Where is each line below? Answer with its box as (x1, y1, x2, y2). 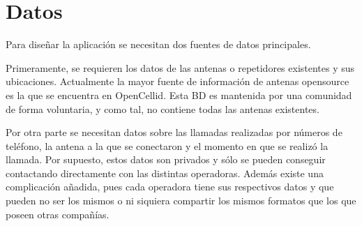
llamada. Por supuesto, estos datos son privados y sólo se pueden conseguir (6, 152, 326, 167)
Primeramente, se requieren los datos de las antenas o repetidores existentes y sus (6, 60, 355, 75)
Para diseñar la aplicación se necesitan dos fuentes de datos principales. (6, 37, 311, 52)
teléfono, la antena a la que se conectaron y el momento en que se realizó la (6, 138, 329, 153)
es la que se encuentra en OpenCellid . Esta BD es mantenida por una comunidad (6, 87, 352, 102)
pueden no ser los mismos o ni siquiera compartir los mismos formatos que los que (6, 193, 356, 208)
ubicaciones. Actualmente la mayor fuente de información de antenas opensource (6, 74, 349, 89)
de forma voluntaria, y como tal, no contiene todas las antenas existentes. (6, 101, 319, 116)
